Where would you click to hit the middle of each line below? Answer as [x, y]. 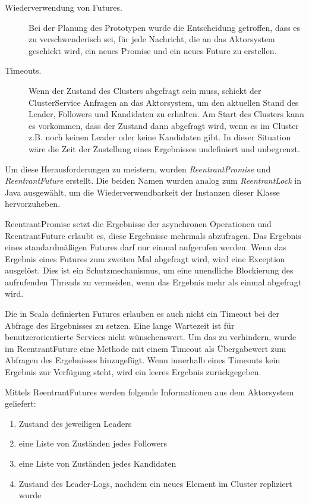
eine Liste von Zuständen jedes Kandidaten [97, 463]
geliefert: [21, 403]
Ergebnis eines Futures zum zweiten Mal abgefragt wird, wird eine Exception [145, 258]
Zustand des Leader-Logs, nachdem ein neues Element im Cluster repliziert [155, 483]
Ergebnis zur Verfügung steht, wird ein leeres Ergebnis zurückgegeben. [133, 372]
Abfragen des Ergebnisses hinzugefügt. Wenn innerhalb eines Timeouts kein [143, 360]
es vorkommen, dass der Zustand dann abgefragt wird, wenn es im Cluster [164, 125]
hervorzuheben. [33, 204]
